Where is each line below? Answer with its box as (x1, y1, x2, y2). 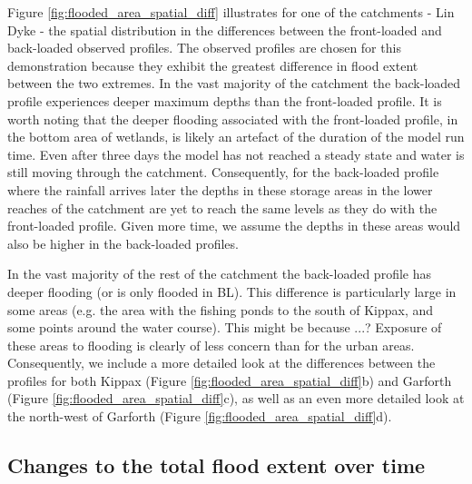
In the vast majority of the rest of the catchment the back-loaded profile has (7, 264, 431, 283)
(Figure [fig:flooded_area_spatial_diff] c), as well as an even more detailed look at (7, 389, 465, 408)
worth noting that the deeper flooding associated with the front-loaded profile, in (7, 109, 458, 128)
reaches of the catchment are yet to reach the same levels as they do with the (7, 198, 438, 217)
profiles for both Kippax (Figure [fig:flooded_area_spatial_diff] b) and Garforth (7, 370, 452, 390)
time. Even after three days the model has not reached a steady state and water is (7, 144, 465, 163)
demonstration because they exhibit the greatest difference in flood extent (7, 55, 418, 74)
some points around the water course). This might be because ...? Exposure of (7, 318, 442, 337)
